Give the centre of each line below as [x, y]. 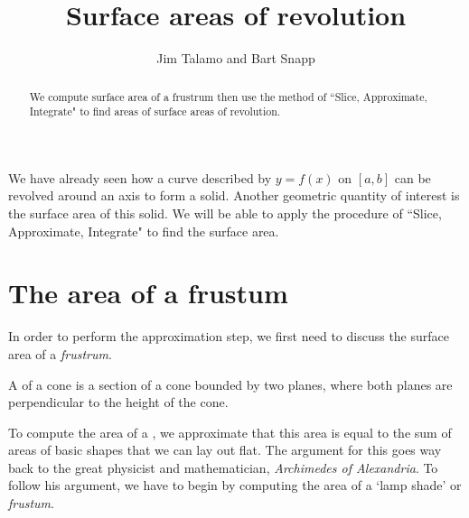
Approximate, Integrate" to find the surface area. [144, 231]
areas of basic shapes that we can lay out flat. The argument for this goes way [225, 450]
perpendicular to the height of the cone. [118, 402]
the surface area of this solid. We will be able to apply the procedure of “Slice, [225, 213]
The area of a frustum [148, 293]
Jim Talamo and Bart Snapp [236, 58]
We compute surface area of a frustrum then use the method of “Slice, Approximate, [228, 96]
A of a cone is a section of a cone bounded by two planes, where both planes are [230, 384]
